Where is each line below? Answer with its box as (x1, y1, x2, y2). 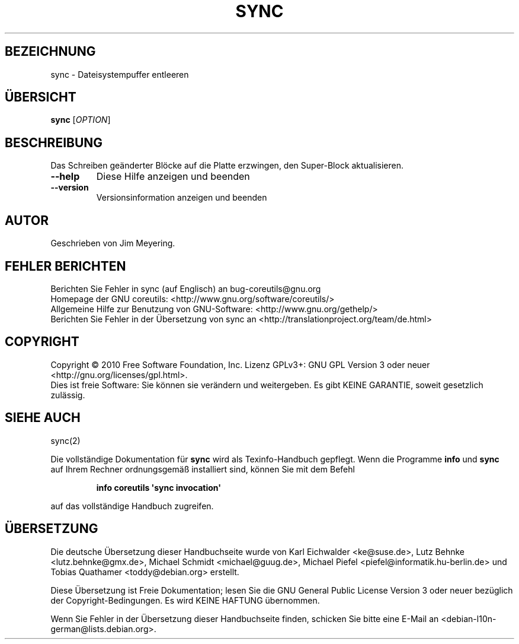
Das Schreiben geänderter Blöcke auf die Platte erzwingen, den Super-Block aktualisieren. (50, 160, 404, 171)
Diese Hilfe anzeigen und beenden (96, 170, 250, 183)
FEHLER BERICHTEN (5, 258, 126, 274)
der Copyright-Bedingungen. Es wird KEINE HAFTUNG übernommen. (50, 595, 320, 605)
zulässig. (50, 389, 85, 400)
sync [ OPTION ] (50, 115, 111, 125)
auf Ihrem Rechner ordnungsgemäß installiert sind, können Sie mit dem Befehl (50, 464, 355, 474)
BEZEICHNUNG (5, 44, 96, 59)
